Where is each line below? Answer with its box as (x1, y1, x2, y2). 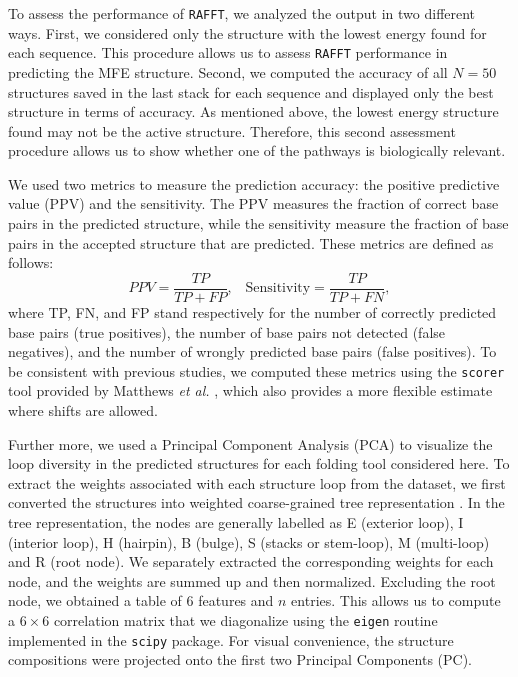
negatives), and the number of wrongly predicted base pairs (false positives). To (8, 341, 497, 362)
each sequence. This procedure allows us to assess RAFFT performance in (8, 42, 448, 63)
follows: (8, 252, 54, 273)
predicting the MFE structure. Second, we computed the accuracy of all (8, 61, 448, 82)
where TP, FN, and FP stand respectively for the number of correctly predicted (8, 301, 497, 322)
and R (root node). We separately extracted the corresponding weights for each (8, 551, 494, 572)
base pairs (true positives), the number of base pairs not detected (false (8, 321, 446, 342)
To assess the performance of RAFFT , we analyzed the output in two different (8, 3, 476, 23)
